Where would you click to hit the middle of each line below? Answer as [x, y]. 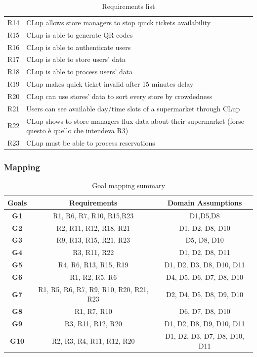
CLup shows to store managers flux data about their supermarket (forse [135, 121]
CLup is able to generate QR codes [80, 34]
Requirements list [128, 6]
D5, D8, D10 [205, 240]
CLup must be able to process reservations [91, 143]
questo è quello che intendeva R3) [77, 130]
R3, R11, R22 [93, 252]
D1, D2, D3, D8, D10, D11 [205, 265]
